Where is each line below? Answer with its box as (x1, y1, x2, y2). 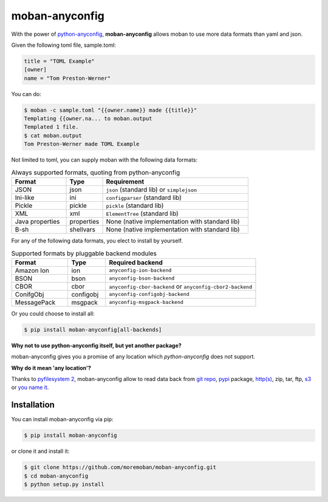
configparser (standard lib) (106, 193, 182, 202)
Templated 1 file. (24, 123, 79, 131)
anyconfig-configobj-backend (109, 291, 190, 298)
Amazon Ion (15, 266, 50, 275)
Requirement (106, 177, 145, 185)
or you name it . (11, 383, 49, 391)
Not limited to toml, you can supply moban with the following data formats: (11, 156, 198, 163)
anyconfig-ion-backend (109, 267, 172, 273)
